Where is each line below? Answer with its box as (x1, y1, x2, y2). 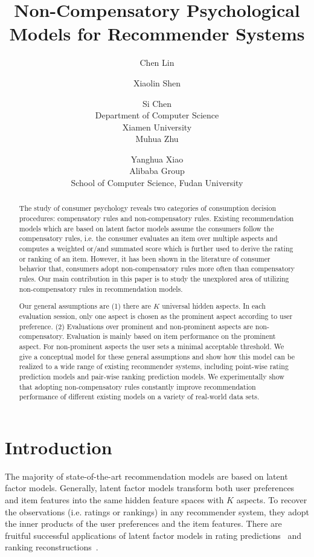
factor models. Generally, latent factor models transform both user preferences (5, 481, 295, 494)
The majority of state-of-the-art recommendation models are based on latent (5, 469, 288, 482)
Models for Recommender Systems (9, 21, 305, 46)
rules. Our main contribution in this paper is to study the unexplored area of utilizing (19, 274, 289, 284)
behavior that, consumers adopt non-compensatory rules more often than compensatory (19, 263, 295, 274)
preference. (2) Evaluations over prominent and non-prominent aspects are (19, 321, 253, 331)
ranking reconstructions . (5, 541, 98, 553)
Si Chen (142, 97, 172, 109)
